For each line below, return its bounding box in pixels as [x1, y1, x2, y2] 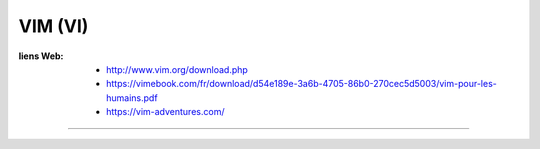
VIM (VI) [18, 15, 89, 37]
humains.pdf [106, 91, 159, 104]
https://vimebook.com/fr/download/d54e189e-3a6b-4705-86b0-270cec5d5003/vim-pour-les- [106, 78, 497, 90]
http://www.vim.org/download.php [106, 63, 249, 75]
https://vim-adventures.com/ [106, 106, 225, 118]
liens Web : [18, 50, 64, 62]
